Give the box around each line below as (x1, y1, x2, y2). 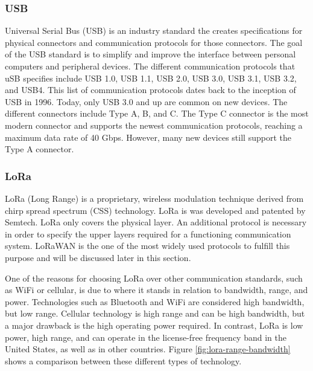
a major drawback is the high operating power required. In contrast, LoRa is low (5, 318, 303, 331)
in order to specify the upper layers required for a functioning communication (5, 227, 291, 240)
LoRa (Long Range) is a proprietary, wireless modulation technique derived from (5, 192, 304, 204)
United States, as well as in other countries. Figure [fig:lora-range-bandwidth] (5, 343, 291, 355)
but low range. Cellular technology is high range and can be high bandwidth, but (5, 307, 305, 320)
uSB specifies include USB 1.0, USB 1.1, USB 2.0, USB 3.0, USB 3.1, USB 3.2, (5, 71, 297, 84)
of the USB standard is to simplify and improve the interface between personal (5, 48, 296, 60)
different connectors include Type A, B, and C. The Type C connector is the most (5, 107, 309, 120)
